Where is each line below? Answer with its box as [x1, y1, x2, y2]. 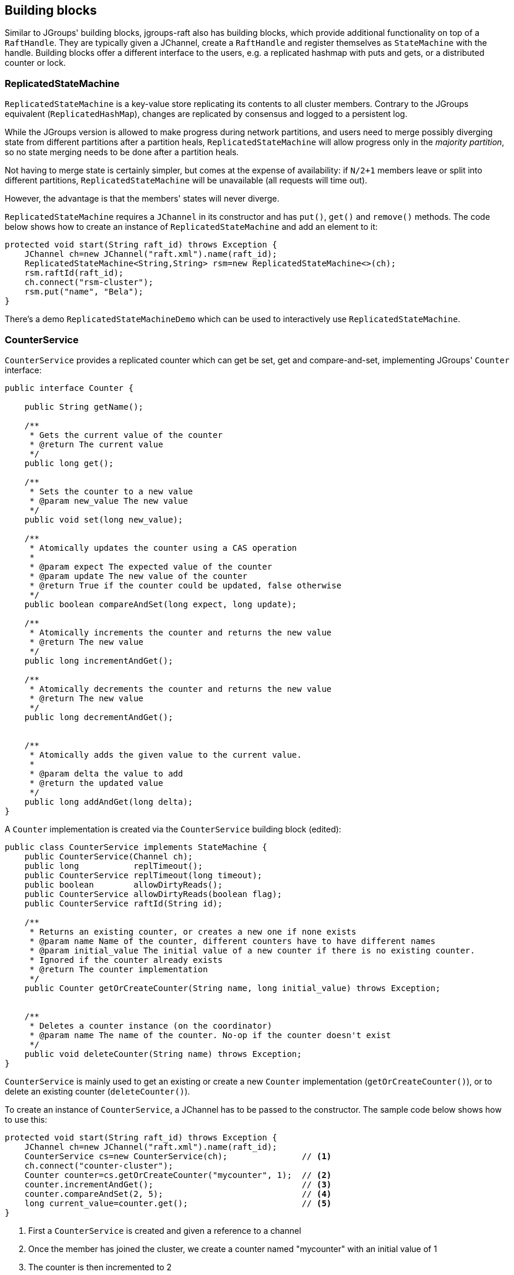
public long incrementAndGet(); [24, 655, 173, 665]
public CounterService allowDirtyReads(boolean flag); [24, 889, 283, 899]
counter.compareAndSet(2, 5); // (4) [24, 1189, 332, 1199]
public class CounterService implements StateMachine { [5, 842, 267, 852]
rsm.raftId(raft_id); [24, 268, 124, 278]
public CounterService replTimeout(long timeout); [24, 870, 263, 880]
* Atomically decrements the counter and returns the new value [29, 684, 332, 694]
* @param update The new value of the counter [29, 571, 248, 581]
